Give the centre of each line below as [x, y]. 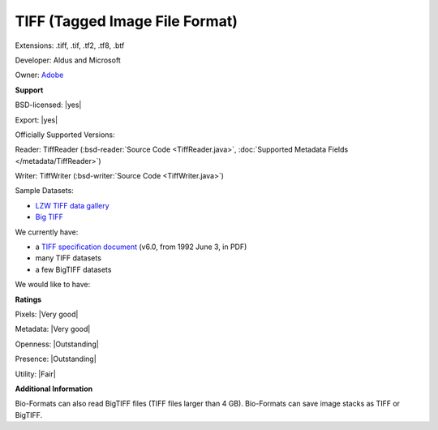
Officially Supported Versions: [65, 135]
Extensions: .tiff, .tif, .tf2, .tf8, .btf [70, 45]
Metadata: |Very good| [53, 329]
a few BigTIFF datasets [73, 269]
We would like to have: [53, 285]
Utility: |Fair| [35, 374]
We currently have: [47, 232]
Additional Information [54, 389]
